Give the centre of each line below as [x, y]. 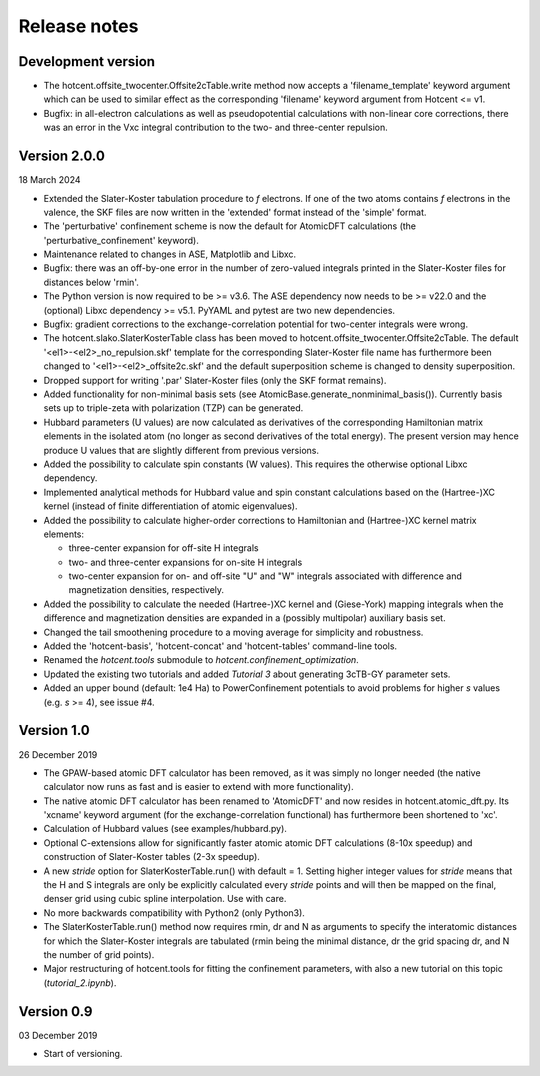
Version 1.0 [54, 730]
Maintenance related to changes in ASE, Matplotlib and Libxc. [170, 254]
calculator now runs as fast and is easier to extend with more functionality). [198, 787]
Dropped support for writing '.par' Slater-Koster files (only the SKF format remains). [215, 380]
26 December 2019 [58, 754]
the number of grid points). [99, 954]
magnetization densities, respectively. [146, 590]
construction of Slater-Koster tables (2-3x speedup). [151, 857]
